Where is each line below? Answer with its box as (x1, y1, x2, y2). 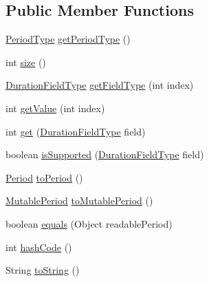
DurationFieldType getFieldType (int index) (5, 78, 194, 92)
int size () (5, 54, 46, 69)
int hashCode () (5, 239, 72, 254)
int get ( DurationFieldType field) (5, 124, 146, 138)
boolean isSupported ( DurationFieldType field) (5, 147, 204, 162)
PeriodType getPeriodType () (5, 32, 131, 46)
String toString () (5, 263, 80, 277)
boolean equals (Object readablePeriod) (5, 216, 173, 230)
